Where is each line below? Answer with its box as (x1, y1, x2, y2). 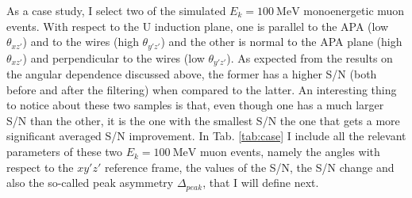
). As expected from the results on (226, 49, 393, 66)
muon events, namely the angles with (199, 143, 380, 160)
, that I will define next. (202, 174, 319, 191)
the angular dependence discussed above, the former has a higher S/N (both (6, 66, 377, 82)
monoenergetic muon (303, 2, 405, 18)
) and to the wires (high (22, 33, 139, 50)
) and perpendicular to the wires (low (22, 49, 205, 66)
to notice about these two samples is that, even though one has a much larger (6, 97, 384, 113)
